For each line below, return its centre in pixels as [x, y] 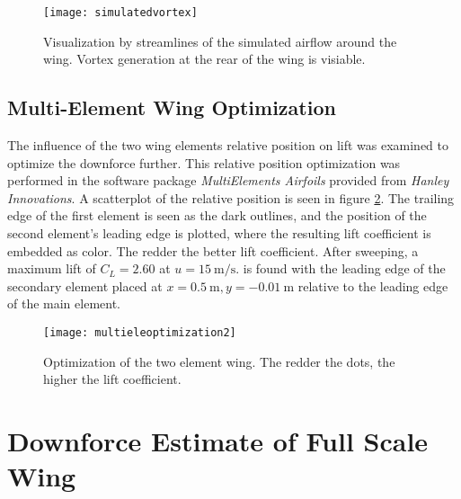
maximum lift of [52, 268]
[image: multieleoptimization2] [140, 332]
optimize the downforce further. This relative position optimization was [204, 162]
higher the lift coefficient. [112, 379]
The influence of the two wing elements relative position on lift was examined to [228, 145]
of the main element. [64, 303]
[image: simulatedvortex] [120, 13]
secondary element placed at [85, 285]
